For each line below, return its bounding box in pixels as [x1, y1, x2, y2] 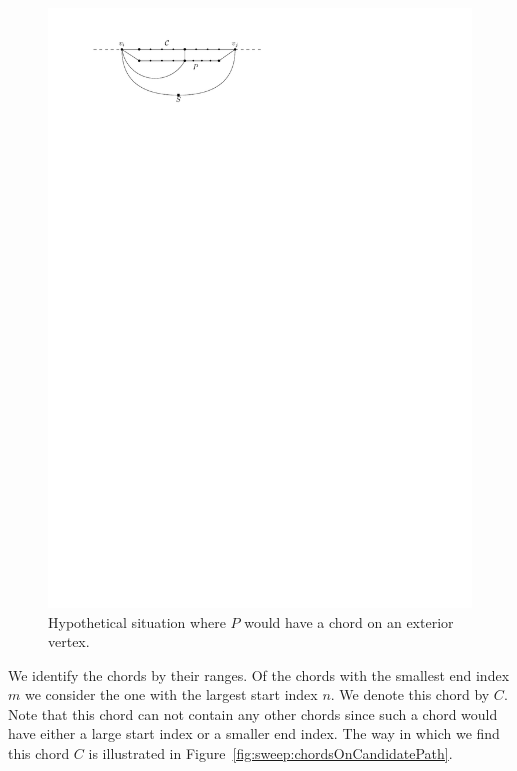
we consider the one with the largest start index [24, 684, 318, 705]
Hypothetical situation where [48, 611, 226, 632]
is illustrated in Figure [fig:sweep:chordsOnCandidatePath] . [88, 743, 453, 764]
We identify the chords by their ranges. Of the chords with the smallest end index [8, 664, 510, 685]
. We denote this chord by [330, 684, 490, 705]
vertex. [48, 631, 90, 652]
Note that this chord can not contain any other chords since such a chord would [8, 703, 498, 724]
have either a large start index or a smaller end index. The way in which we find [8, 723, 500, 744]
